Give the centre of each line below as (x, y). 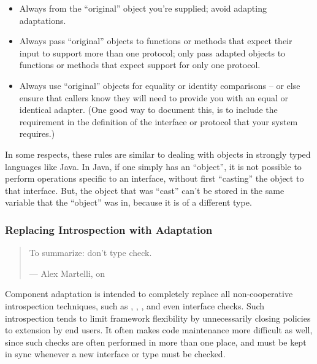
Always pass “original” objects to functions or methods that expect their (156, 41)
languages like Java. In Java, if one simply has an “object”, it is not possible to (153, 166)
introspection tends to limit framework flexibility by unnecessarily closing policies (158, 318)
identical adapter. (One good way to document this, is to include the (148, 110)
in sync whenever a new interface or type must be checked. (115, 354)
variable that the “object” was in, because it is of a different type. (128, 202)
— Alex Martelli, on (67, 273)
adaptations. (43, 20)
